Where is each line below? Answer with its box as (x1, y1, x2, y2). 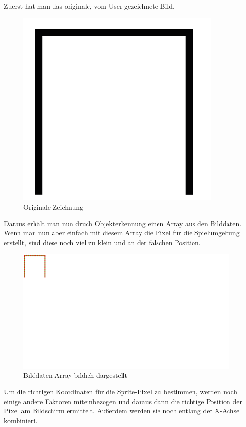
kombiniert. (4, 415, 38, 425)
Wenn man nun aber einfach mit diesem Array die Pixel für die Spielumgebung (4, 228, 240, 238)
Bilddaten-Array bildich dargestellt (23, 370, 127, 380)
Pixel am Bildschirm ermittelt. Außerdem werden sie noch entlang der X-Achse (4, 406, 240, 416)
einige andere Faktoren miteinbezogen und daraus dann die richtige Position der (4, 396, 242, 406)
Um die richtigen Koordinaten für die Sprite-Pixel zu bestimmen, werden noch (4, 386, 237, 396)
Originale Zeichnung (23, 202, 83, 212)
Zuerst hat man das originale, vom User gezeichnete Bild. (4, 1, 175, 11)
